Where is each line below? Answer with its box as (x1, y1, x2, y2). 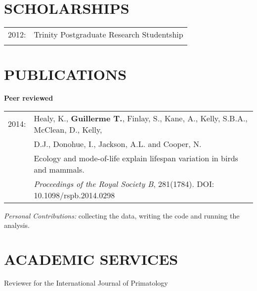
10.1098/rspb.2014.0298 (34, 189, 115, 201)
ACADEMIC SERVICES (4, 249, 178, 269)
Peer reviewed (4, 93, 53, 103)
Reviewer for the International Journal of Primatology (4, 278, 168, 288)
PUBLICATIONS (4, 64, 127, 84)
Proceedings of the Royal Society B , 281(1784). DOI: (34, 178, 214, 189)
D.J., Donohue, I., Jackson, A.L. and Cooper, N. (34, 138, 202, 149)
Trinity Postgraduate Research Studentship (34, 29, 183, 40)
